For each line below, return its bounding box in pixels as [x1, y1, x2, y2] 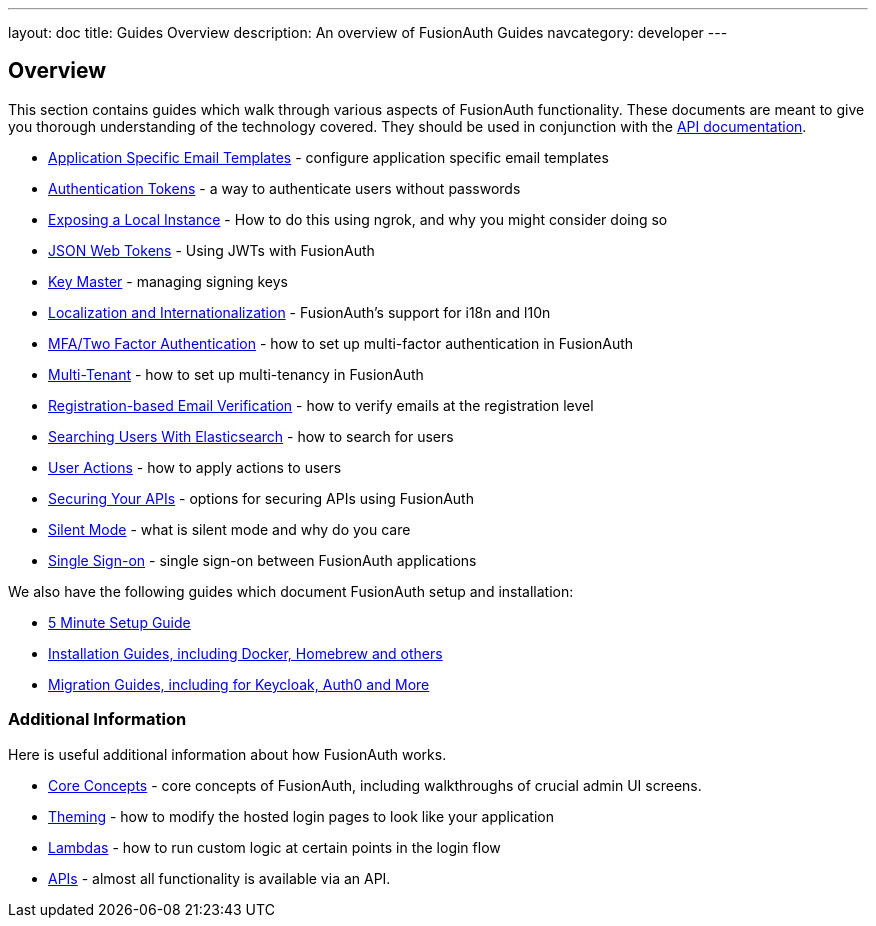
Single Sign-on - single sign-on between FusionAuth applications [48, 551, 477, 569]
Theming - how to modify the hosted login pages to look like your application [48, 807, 554, 825]
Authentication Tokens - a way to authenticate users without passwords [48, 179, 521, 197]
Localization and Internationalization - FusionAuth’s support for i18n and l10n [48, 303, 551, 321]
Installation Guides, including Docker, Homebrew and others [48, 644, 443, 662]
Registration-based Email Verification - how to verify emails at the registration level [48, 396, 594, 414]
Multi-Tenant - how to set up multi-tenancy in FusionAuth [48, 365, 424, 383]
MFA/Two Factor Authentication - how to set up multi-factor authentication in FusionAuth [48, 334, 634, 352]
